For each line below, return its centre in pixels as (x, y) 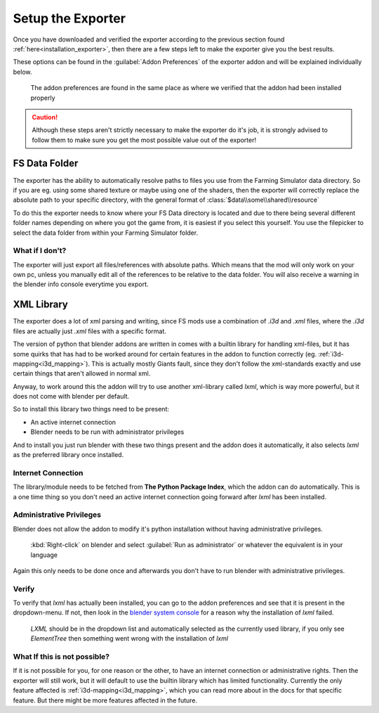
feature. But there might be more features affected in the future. (105, 700)
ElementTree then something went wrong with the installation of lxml (129, 638)
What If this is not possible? (61, 656)
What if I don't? (40, 251)
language (44, 555)
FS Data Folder (46, 163)
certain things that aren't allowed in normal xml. (82, 373)
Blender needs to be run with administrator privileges (107, 432)
